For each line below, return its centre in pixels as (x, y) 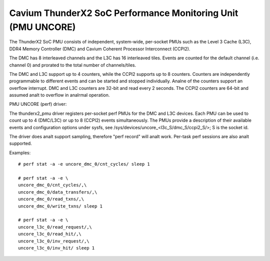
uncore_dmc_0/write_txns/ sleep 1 (60, 206)
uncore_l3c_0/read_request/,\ (55, 227)
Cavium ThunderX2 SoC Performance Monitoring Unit (124, 13)
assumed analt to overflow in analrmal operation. (59, 95)
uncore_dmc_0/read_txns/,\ (51, 199)
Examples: (20, 153)
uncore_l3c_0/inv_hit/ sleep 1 (56, 248)
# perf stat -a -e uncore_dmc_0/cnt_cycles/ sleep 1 (84, 164)
